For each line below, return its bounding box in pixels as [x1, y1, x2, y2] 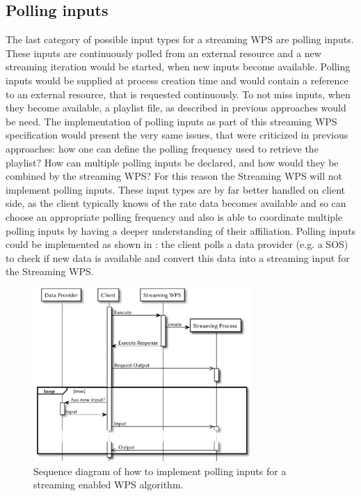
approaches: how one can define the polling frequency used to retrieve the [6, 141, 319, 155]
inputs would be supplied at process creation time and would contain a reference [6, 72, 348, 87]
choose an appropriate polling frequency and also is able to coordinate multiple [6, 209, 343, 224]
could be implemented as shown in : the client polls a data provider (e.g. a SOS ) [6, 237, 348, 251]
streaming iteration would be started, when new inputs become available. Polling [6, 59, 351, 74]
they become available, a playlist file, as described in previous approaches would [6, 100, 346, 115]
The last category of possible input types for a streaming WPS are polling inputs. [6, 32, 354, 47]
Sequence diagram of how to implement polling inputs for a [33, 463, 287, 478]
